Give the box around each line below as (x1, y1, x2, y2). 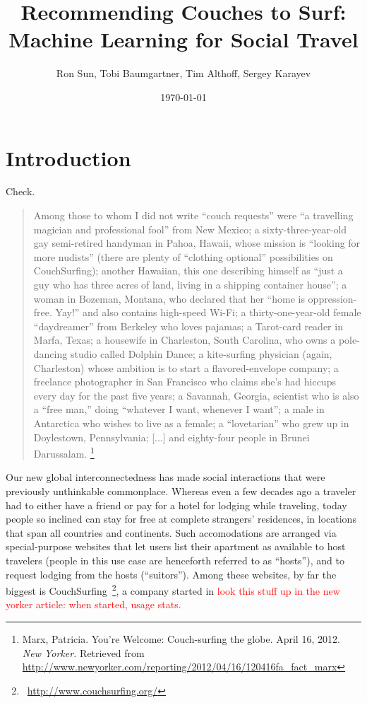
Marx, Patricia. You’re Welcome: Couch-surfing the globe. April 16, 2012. (22, 631, 340, 646)
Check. (6, 184, 35, 199)
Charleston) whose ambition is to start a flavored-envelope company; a (33, 360, 339, 375)
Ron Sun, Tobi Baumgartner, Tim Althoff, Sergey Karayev (56, 66, 311, 81)
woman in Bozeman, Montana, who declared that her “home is (33, 291, 305, 306)
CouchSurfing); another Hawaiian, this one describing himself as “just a (33, 263, 343, 278)
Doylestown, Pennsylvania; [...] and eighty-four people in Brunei (33, 429, 310, 444)
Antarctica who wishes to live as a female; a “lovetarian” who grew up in (33, 415, 349, 430)
